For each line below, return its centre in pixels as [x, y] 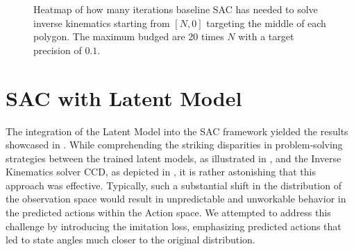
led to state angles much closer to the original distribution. [130, 240]
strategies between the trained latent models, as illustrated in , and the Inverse [174, 158]
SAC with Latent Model [124, 97]
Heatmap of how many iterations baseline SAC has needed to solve [176, 9]
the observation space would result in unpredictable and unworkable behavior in [176, 199]
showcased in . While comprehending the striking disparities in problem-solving [174, 145]
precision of [58, 50]
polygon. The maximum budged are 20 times [129, 36]
